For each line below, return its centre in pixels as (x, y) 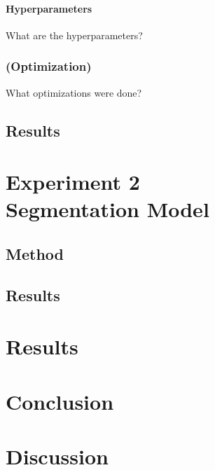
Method (35, 253)
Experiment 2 (73, 182)
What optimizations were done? (74, 92)
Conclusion (60, 401)
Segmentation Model (107, 209)
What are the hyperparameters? (74, 35)
